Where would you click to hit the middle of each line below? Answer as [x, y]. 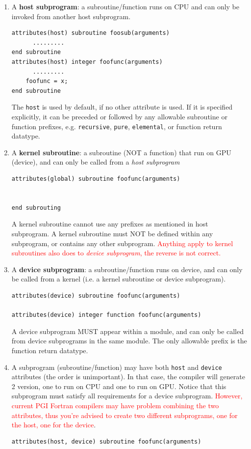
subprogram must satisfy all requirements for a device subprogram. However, [127, 396]
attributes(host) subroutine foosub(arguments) [90, 33]
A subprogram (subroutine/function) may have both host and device [117, 367]
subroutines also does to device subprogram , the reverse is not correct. [116, 253]
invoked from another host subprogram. [71, 16]
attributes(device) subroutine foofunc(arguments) [96, 295]
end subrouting [36, 208]
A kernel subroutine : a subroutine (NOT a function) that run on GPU [121, 152]
